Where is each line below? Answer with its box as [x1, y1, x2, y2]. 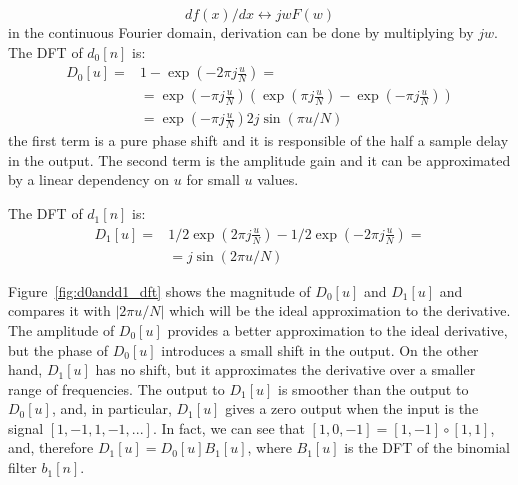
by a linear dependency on [8, 169, 170, 190]
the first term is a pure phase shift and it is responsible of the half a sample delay [8, 130, 509, 151]
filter [8, 457, 37, 478]
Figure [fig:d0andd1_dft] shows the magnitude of [8, 280, 311, 301]
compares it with [8, 300, 111, 321]
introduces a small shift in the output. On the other [161, 339, 479, 360]
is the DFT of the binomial [344, 437, 510, 458]
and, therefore [8, 437, 94, 458]
